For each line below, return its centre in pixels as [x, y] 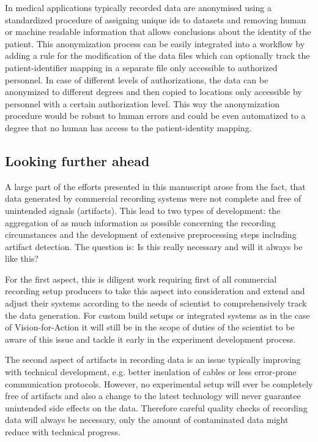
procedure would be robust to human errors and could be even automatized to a [155, 116]
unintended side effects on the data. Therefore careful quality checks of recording [156, 407]
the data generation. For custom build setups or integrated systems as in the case [157, 315]
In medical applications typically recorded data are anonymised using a [138, 7]
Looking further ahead [77, 160]
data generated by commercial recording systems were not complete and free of [153, 198]
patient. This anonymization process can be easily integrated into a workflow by [155, 43]
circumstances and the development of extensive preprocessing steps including [151, 234]
